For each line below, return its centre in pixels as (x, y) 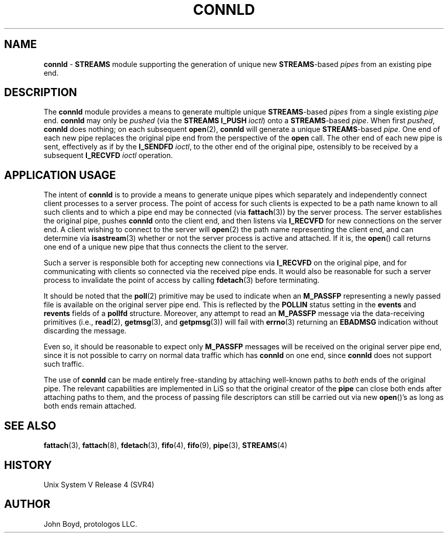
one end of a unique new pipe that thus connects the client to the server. (166, 247)
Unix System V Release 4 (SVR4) (99, 484)
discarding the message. (85, 331)
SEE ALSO (30, 426)
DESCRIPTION (41, 93)
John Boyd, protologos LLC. (91, 524)
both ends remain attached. (90, 406)
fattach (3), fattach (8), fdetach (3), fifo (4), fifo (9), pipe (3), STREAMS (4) (165, 445)
